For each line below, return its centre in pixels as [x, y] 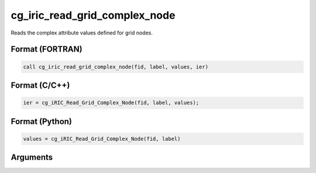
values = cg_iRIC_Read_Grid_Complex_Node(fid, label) [102, 139]
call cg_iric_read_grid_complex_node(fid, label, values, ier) [116, 67]
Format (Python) [42, 121]
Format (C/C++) [40, 85]
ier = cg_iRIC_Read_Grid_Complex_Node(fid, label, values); [111, 103]
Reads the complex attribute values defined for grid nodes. [82, 33]
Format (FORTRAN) [47, 49]
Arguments [32, 158]
